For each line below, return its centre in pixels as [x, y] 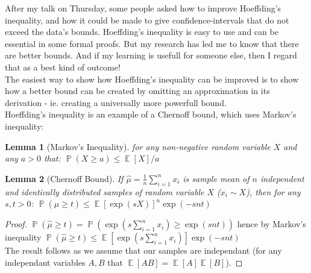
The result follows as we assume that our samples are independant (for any [143, 250]
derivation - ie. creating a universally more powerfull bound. [116, 102]
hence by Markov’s [272, 224]
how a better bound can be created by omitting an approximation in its [137, 91]
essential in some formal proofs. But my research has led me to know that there [152, 43]
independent [282, 178]
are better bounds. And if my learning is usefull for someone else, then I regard [151, 55]
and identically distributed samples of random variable [105, 191]
